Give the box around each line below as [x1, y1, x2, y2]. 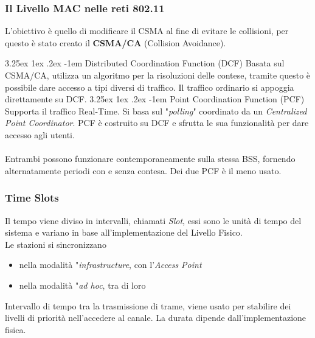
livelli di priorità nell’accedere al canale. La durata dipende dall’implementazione [5, 311, 306, 324]
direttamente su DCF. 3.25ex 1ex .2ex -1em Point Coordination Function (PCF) [5, 93, 305, 105]
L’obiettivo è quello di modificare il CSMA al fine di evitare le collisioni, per [5, 24, 289, 37]
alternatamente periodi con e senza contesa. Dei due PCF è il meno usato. [5, 164, 282, 177]
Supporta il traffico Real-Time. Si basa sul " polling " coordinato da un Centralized [5, 104, 307, 117]
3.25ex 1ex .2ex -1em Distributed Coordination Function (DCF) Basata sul [5, 57, 285, 69]
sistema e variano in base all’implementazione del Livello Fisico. [5, 226, 243, 239]
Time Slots [5, 190, 59, 205]
